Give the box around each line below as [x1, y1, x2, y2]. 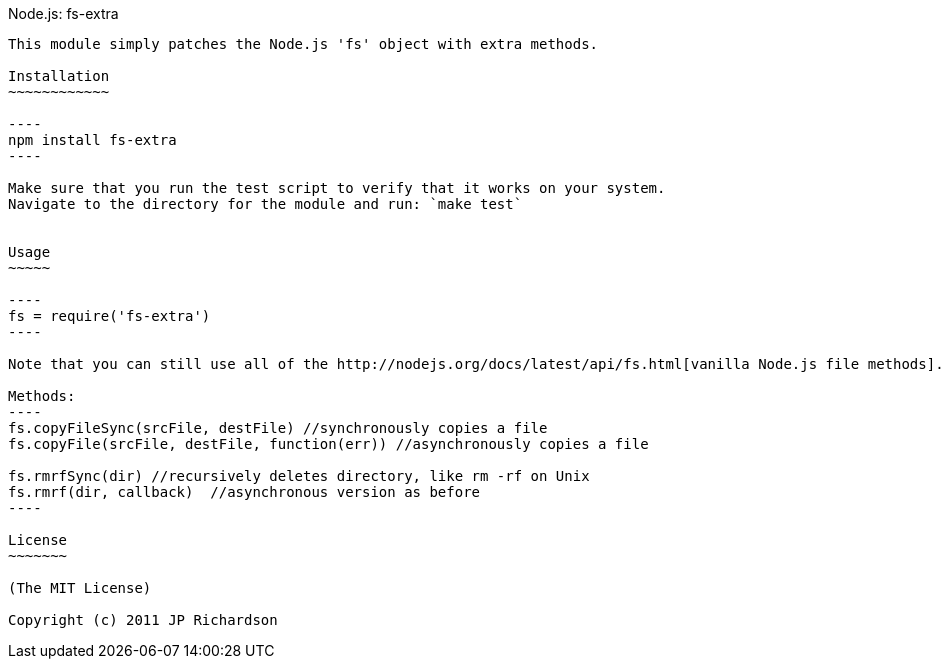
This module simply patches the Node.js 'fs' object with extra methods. [8, 36, 599, 52]
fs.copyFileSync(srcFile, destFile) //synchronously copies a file [8, 420, 548, 436]
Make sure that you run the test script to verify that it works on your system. [8, 180, 666, 196]
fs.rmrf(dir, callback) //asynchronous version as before [8, 484, 481, 500]
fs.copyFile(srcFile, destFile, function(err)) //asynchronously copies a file [8, 436, 649, 452]
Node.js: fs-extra [8, 5, 119, 22]
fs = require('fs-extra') [8, 308, 211, 324]
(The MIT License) [8, 580, 152, 596]
